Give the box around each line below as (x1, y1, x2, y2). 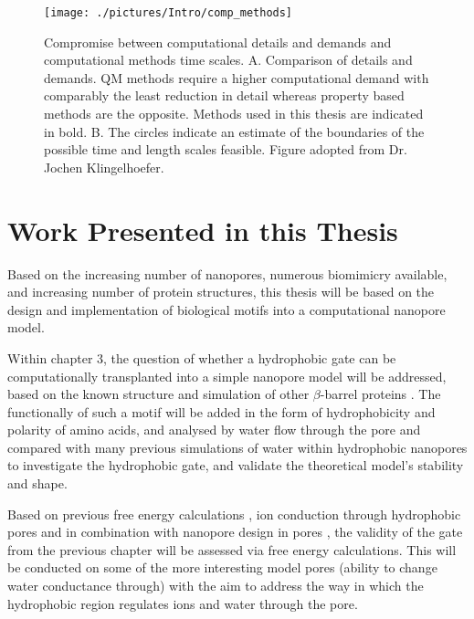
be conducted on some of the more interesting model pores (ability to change (7, 558, 437, 577)
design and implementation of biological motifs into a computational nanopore (7, 299, 446, 319)
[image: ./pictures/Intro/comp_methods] (44, 6, 293, 19)
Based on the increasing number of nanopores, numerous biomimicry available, (7, 264, 448, 283)
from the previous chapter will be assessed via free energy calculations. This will (7, 540, 457, 559)
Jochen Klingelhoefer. (44, 157, 164, 176)
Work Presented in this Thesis (7, 211, 398, 248)
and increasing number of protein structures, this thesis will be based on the (7, 282, 435, 301)
